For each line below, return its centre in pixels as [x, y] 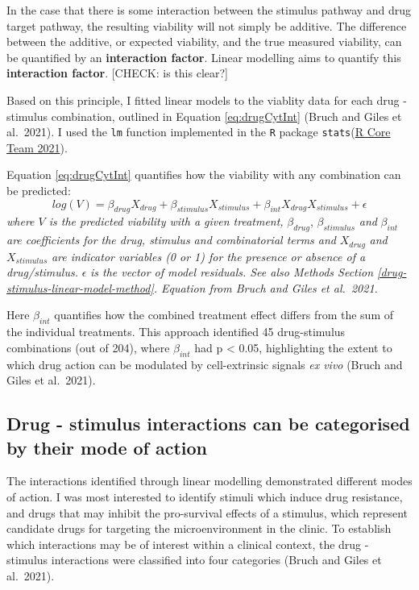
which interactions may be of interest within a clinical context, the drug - [188, 544]
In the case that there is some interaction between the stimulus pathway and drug [209, 10]
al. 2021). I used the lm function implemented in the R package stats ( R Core [199, 132]
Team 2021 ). [37, 147]
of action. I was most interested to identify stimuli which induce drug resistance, [205, 496]
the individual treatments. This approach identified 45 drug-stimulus [176, 332]
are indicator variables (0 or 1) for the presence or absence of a [208, 256]
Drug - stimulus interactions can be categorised [208, 424]
